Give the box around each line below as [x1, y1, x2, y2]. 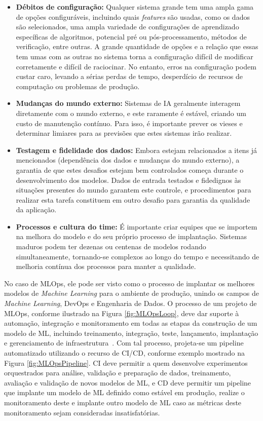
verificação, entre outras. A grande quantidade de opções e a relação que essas [16, 41, 258, 52]
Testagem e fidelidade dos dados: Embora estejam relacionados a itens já [16, 144, 257, 155]
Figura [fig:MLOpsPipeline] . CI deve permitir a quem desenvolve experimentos [4, 357, 248, 368]
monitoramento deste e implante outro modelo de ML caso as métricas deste [4, 397, 242, 407]
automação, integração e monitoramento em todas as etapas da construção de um [4, 318, 257, 328]
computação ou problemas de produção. [16, 81, 140, 91]
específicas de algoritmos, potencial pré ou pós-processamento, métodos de [16, 31, 247, 42]
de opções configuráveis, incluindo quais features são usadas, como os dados [16, 11, 250, 22]
